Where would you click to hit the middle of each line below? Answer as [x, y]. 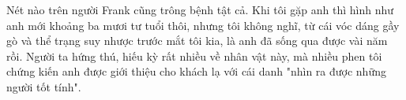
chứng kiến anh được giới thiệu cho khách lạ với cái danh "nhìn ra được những [196, 71]
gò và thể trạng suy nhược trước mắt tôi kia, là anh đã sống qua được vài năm [197, 41]
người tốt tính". [44, 86]
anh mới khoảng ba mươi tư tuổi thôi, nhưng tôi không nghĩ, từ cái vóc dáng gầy [203, 25]
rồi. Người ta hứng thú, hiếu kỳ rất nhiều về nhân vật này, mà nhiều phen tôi [194, 56]
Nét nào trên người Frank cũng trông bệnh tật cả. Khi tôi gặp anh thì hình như [200, 9]
